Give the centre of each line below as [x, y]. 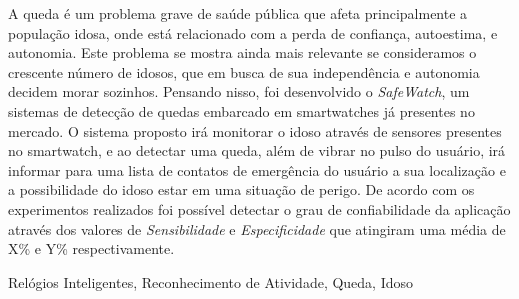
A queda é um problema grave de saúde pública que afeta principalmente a [238, 13]
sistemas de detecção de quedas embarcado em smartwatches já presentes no [241, 110]
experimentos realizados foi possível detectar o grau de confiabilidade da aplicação [259, 208]
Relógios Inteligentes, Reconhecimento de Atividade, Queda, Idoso [211, 281]
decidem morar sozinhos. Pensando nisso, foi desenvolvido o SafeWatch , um [239, 91]
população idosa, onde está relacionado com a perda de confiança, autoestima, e [253, 32]
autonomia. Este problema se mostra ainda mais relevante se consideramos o [242, 52]
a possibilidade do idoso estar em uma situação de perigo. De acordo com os [241, 189]
